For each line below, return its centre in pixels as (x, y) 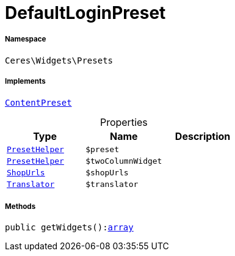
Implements (25, 82)
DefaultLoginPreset (85, 13)
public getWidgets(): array (69, 228)
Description (203, 136)
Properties (124, 122)
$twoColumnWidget (124, 161)
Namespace (26, 39)
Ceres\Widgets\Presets (59, 60)
